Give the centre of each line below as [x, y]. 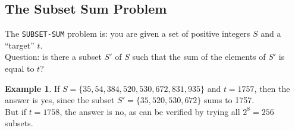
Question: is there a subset [53, 57]
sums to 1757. [229, 100]
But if [15, 111]
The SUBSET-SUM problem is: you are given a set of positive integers [128, 33]
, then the [272, 88]
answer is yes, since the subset [60, 100]
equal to [20, 68]
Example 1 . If [32, 88]
